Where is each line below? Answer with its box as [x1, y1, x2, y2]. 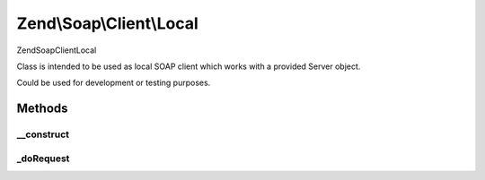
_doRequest [16, 152, 70, 165]
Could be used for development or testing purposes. [16, 77, 211, 89]
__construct [16, 128, 70, 141]
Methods [16, 101, 68, 116]
